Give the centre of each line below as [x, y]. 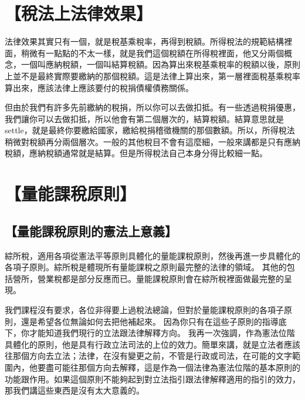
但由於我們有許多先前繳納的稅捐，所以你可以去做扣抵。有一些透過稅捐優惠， [152, 107]
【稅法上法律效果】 [79, 13]
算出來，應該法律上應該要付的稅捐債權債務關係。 [99, 87]
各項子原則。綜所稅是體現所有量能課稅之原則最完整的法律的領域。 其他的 [146, 267]
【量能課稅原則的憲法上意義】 [91, 231]
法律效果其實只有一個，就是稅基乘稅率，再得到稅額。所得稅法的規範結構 [144, 41]
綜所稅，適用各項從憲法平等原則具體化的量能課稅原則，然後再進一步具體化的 [152, 255]
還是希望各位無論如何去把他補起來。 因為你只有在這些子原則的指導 [150, 321]
